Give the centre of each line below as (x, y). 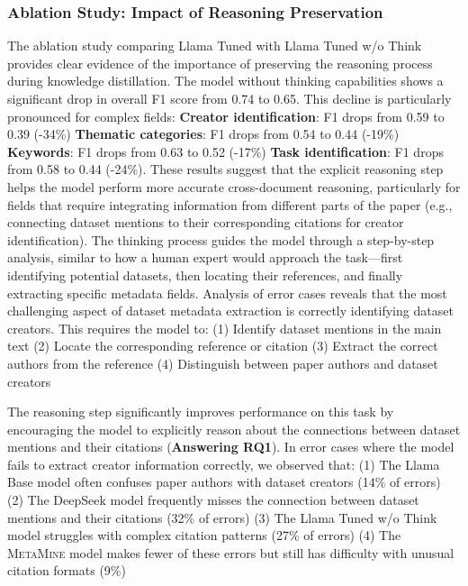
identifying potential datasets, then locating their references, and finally (205, 275)
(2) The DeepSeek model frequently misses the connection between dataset (213, 500)
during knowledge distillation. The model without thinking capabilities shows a (225, 81)
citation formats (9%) (67, 570)
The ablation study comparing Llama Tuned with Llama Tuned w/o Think (215, 46)
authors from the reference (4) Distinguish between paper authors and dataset (223, 363)
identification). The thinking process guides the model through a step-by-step (221, 239)
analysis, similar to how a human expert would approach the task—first (205, 257)
